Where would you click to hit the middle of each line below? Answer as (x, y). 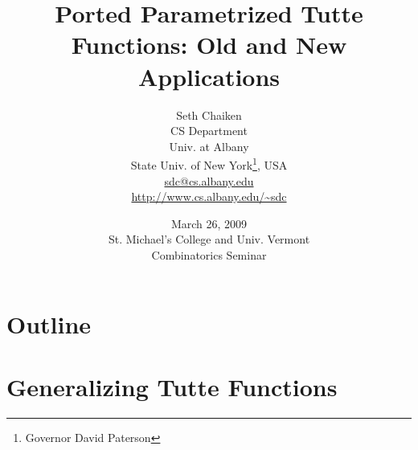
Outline (49, 323)
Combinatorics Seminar (209, 254)
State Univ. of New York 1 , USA (209, 164)
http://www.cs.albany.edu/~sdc (209, 196)
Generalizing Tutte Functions (172, 386)
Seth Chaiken (209, 115)
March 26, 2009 (209, 223)
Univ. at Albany (209, 146)
